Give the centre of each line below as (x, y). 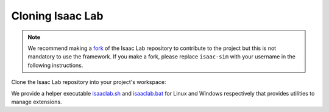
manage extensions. (37, 102)
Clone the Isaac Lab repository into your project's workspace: (89, 82)
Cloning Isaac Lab (57, 16)
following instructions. (55, 65)
